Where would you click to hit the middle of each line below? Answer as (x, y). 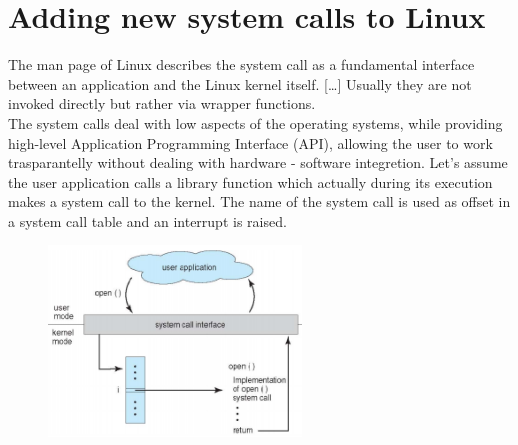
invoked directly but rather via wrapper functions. (162, 103)
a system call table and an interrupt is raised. (147, 220)
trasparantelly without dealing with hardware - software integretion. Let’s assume (258, 162)
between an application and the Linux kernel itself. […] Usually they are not (240, 83)
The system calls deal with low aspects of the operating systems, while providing (255, 122)
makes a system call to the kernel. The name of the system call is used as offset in (259, 201)
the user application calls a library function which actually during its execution (250, 181)
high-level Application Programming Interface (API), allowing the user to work (250, 142)
